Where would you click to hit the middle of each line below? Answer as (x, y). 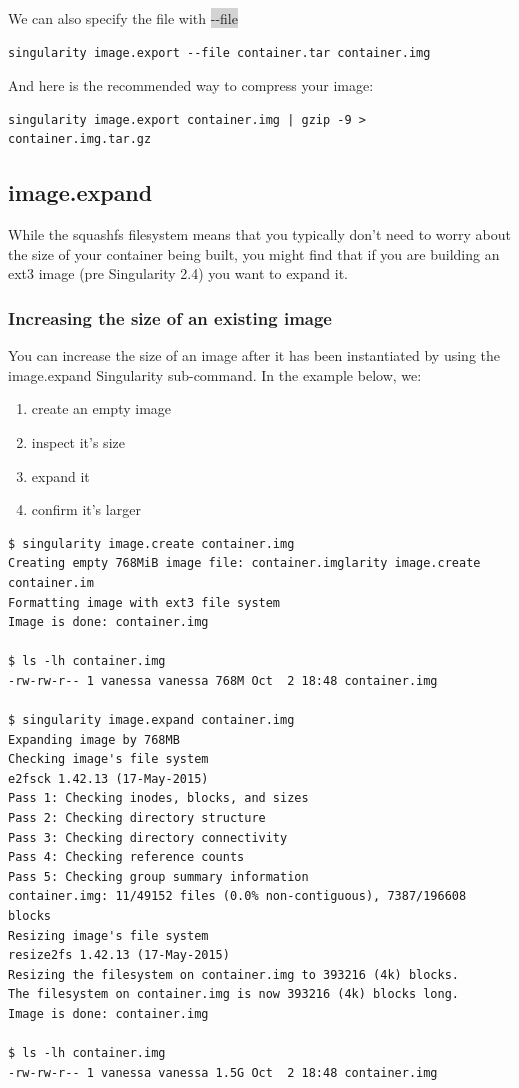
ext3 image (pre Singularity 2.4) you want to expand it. (178, 273)
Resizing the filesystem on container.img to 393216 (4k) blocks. (234, 974)
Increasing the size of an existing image (170, 317)
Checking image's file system (108, 759)
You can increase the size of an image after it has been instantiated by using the (254, 355)
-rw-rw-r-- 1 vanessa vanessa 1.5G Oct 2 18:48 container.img (223, 1072)
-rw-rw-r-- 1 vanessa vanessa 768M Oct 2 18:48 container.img (223, 680)
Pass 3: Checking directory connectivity (148, 837)
